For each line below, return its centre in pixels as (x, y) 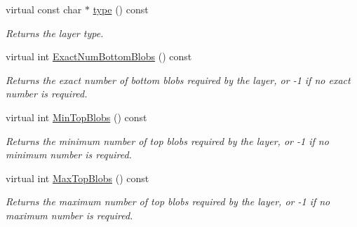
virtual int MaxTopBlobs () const (78, 178)
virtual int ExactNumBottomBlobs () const (99, 56)
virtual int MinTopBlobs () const (76, 117)
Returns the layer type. (55, 33)
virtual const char (44, 9)
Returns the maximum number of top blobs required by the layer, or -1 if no (168, 201)
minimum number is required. (69, 154)
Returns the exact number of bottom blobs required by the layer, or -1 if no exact (178, 80)
